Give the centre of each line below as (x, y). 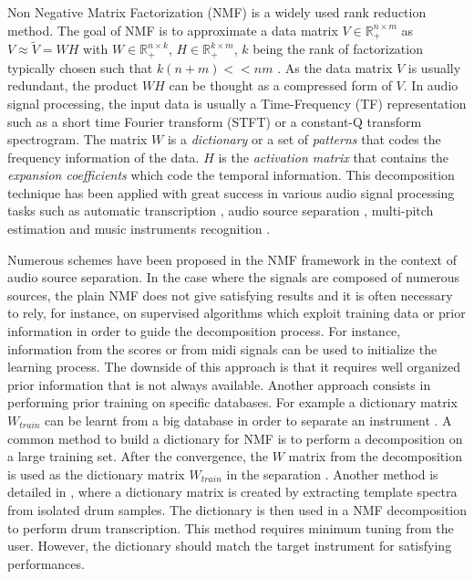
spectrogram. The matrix (77, 139)
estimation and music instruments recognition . (139, 229)
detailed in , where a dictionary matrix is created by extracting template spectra (232, 492)
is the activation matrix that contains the (334, 157)
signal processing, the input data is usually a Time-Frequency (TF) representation (237, 103)
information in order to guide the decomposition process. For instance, (204, 331)
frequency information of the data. (103, 157)
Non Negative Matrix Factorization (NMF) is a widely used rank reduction (217, 12)
